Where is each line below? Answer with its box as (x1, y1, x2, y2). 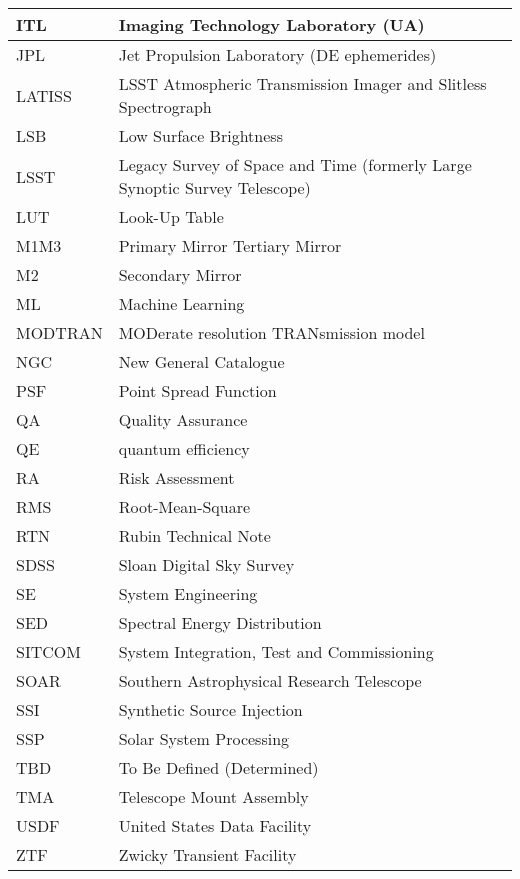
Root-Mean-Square (118, 495, 251, 518)
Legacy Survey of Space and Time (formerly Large (118, 153, 472, 176)
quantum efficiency (118, 437, 250, 460)
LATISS (16, 83, 72, 107)
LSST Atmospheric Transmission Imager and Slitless (118, 72, 487, 95)
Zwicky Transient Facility (118, 843, 297, 866)
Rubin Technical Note (118, 524, 271, 547)
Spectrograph (118, 95, 212, 118)
